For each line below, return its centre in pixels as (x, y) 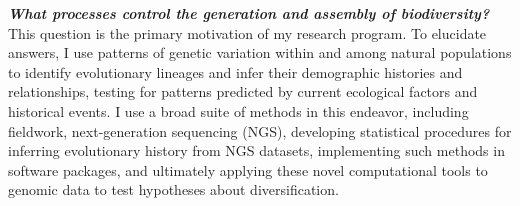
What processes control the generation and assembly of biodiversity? (249, 13)
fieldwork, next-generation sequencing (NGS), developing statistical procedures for (260, 130)
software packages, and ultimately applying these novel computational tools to (248, 169)
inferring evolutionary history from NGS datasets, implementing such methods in (256, 150)
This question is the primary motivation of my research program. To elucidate (247, 32)
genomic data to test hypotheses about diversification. (173, 189)
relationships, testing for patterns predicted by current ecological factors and (243, 91)
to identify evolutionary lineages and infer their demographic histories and (235, 71)
